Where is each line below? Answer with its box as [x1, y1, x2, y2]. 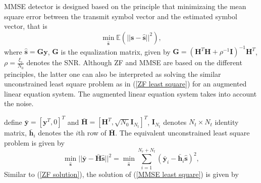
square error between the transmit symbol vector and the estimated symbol [4, 11, 237, 21]
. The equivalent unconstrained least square [115, 127, 250, 138]
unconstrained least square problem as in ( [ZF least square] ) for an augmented [4, 78, 247, 89]
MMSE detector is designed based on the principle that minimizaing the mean [4, 1, 246, 11]
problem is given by [4, 138, 65, 148]
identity [215, 116, 239, 127]
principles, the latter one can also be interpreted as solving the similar [4, 68, 221, 79]
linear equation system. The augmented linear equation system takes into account [4, 88, 257, 99]
